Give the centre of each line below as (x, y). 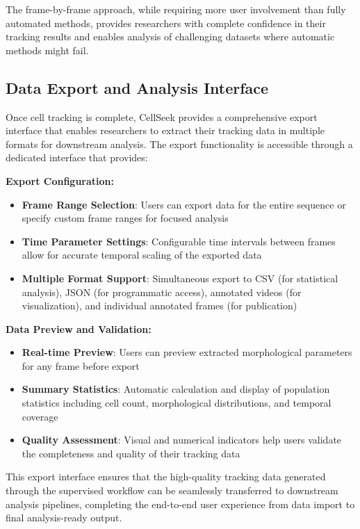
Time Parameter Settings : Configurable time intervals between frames (179, 241)
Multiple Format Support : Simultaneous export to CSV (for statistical (180, 278)
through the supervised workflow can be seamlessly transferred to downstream (172, 490)
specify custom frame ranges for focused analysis (125, 218)
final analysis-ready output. (64, 518)
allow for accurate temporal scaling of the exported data (142, 255)
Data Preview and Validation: (79, 328)
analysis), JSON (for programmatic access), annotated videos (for (162, 292)
